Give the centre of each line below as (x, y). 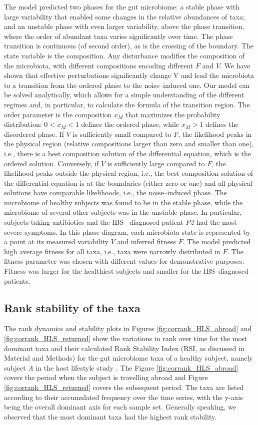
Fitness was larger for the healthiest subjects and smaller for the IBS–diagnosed (126, 271)
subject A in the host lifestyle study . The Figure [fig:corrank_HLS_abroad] (121, 367)
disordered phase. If (34, 134)
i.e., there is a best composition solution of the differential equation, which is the (127, 153)
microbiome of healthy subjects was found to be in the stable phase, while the (123, 202)
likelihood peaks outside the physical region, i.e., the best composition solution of (128, 173)
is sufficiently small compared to (122, 134)
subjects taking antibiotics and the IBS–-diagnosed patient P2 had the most (120, 222)
